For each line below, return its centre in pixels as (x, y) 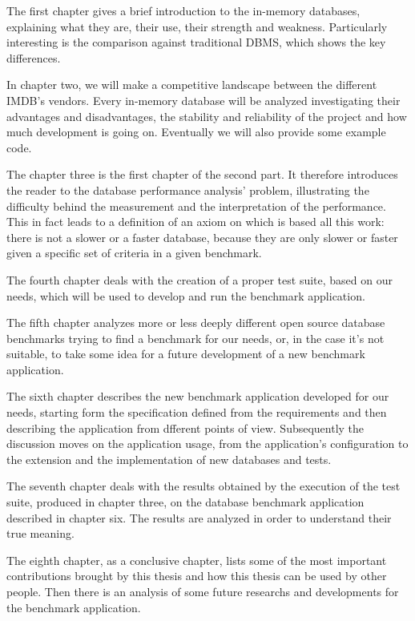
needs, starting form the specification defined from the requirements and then (197, 412)
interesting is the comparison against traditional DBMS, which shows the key (196, 42)
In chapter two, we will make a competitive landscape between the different (192, 85)
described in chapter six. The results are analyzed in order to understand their (199, 517)
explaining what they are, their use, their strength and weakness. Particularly (197, 26)
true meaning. (40, 533)
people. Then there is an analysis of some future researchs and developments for (203, 591)
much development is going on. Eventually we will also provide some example (196, 132)
